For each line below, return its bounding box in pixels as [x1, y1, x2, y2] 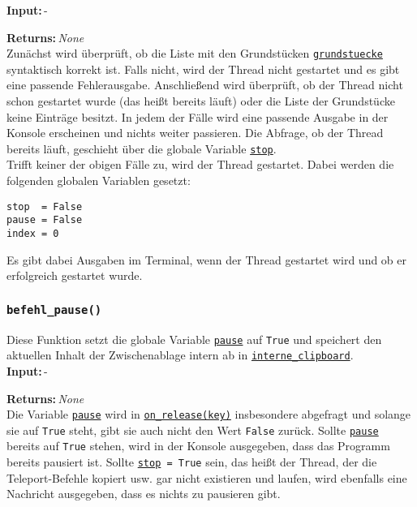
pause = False [6, 214, 83, 226]
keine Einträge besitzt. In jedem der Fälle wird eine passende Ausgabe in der [6, 108, 389, 125]
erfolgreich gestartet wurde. [6, 267, 143, 284]
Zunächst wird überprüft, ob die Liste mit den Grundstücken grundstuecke [6, 45, 383, 62]
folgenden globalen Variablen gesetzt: [6, 172, 191, 189]
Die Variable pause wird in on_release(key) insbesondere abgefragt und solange [6, 406, 411, 423]
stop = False [6, 200, 83, 213]
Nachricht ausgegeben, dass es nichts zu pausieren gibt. [6, 485, 281, 502]
